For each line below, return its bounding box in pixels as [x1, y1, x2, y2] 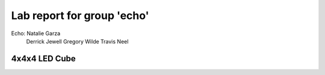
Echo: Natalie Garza [11, 30, 61, 37]
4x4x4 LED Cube [11, 54, 76, 64]
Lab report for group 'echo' [11, 9, 150, 22]
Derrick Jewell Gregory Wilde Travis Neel [26, 37, 129, 45]
